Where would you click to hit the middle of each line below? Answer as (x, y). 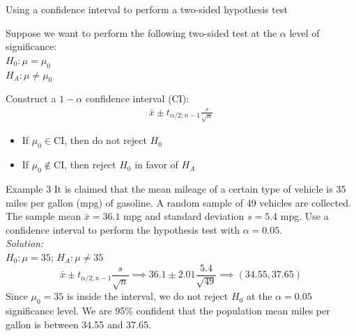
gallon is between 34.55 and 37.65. (78, 324)
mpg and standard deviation (184, 216)
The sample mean (44, 216)
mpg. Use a (304, 216)
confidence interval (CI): (137, 98)
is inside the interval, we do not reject (148, 296)
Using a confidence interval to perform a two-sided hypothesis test (147, 9)
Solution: (25, 243)
